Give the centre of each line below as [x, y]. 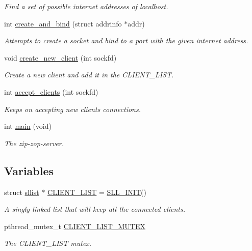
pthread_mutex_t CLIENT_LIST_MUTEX [75, 226]
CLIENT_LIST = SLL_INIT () [97, 192]
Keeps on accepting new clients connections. [73, 109]
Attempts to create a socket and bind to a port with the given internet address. [126, 40]
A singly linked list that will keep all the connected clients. [95, 209]
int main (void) [28, 126]
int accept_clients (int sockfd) [51, 91]
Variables [29, 170]
